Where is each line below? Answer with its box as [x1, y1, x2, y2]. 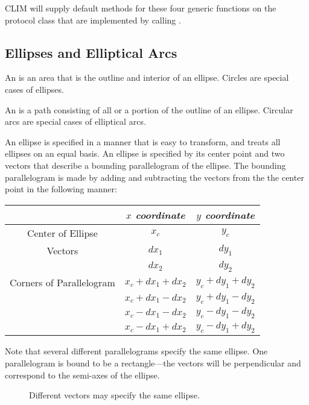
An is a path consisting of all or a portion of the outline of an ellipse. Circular [5, 103, 293, 116]
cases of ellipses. [5, 83, 64, 95]
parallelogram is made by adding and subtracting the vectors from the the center [5, 171, 304, 183]
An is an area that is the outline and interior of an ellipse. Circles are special [5, 71, 289, 84]
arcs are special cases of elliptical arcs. [5, 115, 146, 128]
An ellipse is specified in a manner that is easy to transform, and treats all [5, 135, 281, 148]
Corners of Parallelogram [10, 275, 115, 289]
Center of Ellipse [27, 225, 98, 240]
